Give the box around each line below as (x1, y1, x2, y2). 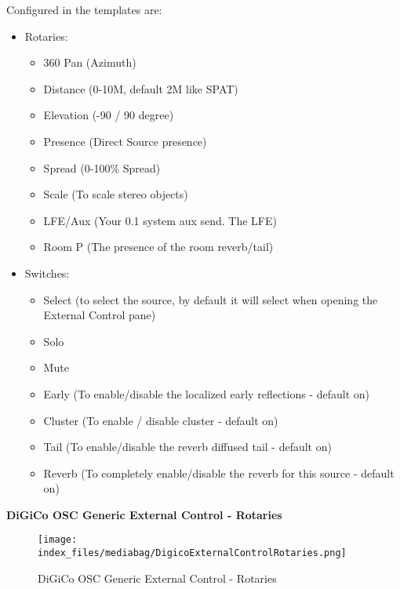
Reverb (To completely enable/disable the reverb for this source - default (43, 464, 395, 481)
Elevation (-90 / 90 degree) (43, 107, 174, 123)
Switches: (24, 264, 70, 281)
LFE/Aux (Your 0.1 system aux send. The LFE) (43, 212, 277, 228)
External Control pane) (43, 307, 156, 323)
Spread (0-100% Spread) (43, 159, 161, 176)
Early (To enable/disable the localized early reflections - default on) (43, 385, 370, 402)
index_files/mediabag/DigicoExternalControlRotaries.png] (38, 547, 347, 559)
